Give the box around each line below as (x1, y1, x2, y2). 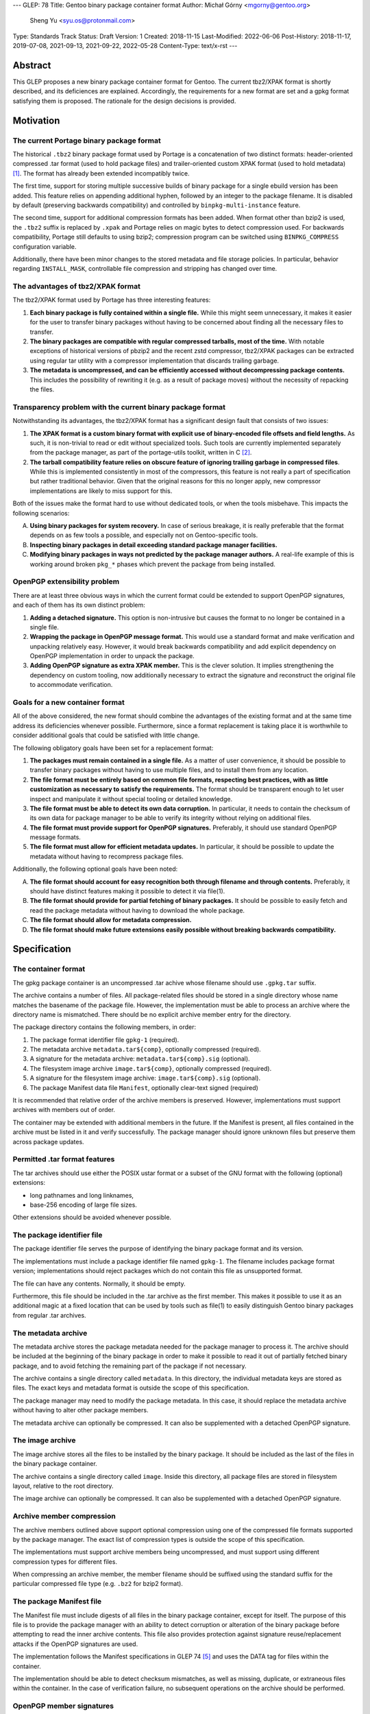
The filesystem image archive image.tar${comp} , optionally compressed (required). (29, 1064, 272, 1072)
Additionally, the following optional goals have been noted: (12, 865, 178, 873)
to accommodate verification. (29, 681, 113, 689)
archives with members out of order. (12, 1106, 116, 1114)
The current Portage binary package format (12, 136, 161, 145)
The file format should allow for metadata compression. (29, 916, 192, 924)
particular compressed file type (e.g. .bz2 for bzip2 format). (12, 1580, 183, 1588)
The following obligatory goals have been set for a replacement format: (12, 744, 214, 752)
